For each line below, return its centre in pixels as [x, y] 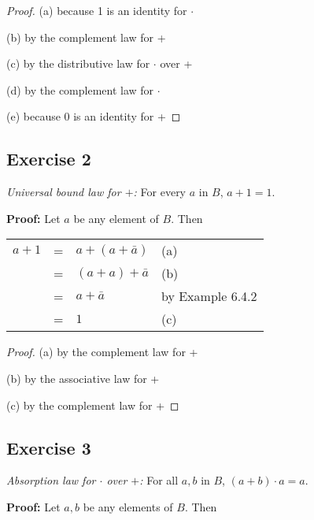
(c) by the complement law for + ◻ [93, 405]
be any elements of [128, 506]
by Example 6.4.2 [209, 296]
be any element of [116, 218]
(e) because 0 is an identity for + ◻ [94, 116]
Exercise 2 [49, 159]
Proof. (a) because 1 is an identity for [97, 10]
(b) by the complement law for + [86, 37]
